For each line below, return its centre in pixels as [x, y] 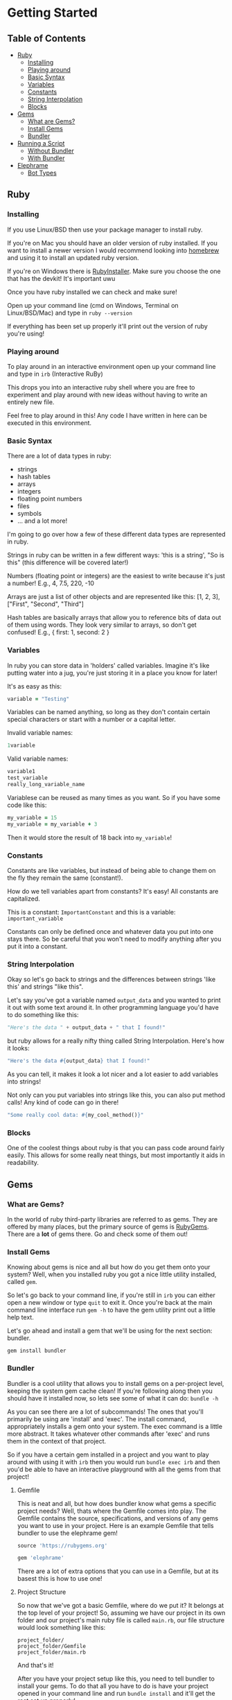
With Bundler [46, 158]
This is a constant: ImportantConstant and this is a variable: [91, 912]
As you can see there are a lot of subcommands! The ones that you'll [106, 1412]
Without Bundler [51, 151]
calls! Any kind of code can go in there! [63, 1102]
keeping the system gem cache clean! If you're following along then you [110, 1391]
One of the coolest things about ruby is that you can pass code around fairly [116, 1148]
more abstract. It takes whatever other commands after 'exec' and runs [108, 1434]
